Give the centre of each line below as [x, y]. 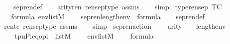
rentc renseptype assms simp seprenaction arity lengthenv [115, 26]
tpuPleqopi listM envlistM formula [84, 35]
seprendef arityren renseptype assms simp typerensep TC [118, 6]
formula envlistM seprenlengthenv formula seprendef [108, 16]
